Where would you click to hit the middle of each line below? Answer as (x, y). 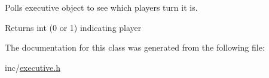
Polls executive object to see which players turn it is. (101, 7)
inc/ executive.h (33, 67)
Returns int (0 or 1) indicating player (73, 27)
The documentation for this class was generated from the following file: (135, 47)
